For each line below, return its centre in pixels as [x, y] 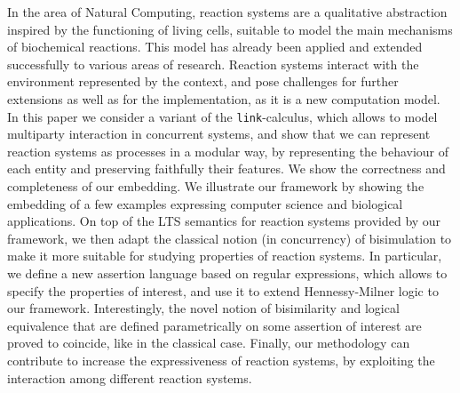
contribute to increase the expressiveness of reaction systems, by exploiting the [221, 360]
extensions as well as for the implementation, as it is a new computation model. [224, 98]
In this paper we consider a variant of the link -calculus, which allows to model [222, 116]
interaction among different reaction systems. [130, 377]
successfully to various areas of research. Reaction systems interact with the [213, 64]
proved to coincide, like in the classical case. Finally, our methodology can [209, 343]
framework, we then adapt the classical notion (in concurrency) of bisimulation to [230, 238]
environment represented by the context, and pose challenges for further [203, 81]
